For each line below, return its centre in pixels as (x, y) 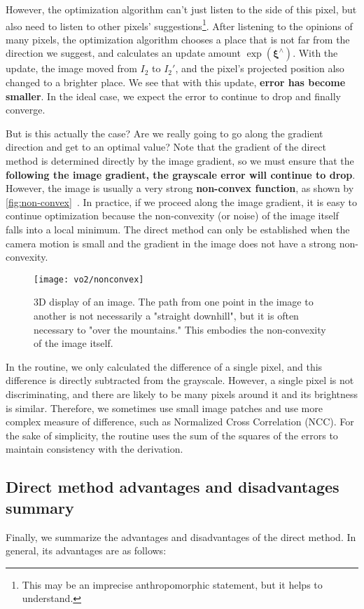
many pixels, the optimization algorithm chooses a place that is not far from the (178, 39)
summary (40, 507)
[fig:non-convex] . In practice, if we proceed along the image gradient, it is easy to (181, 201)
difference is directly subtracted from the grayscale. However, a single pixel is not (180, 380)
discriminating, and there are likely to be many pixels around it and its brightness (182, 394)
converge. (26, 110)
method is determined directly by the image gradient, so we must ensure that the (180, 160)
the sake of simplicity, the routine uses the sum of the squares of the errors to (172, 435)
